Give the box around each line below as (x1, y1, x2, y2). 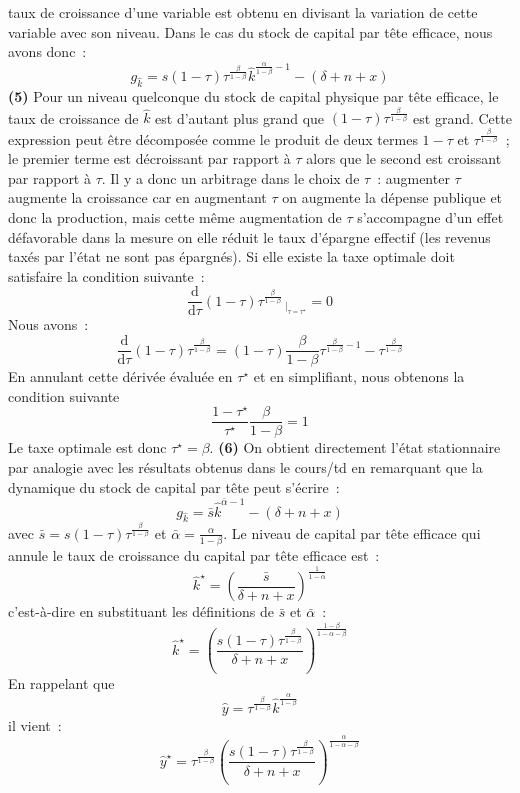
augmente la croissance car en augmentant (8, 187, 267, 208)
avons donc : (8, 41, 87, 62)
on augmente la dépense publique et (282, 187, 503, 208)
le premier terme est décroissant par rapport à (8, 148, 291, 169)
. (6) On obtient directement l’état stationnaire (209, 437, 501, 458)
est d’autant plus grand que (155, 107, 325, 128)
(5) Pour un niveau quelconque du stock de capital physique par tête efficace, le (8, 86, 499, 107)
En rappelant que (8, 672, 115, 693)
